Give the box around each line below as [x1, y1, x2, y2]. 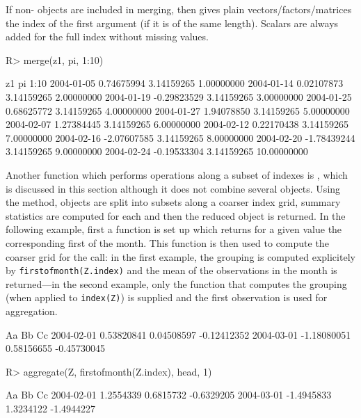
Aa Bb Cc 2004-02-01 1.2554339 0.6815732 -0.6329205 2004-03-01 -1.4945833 [6, 387, 332, 402]
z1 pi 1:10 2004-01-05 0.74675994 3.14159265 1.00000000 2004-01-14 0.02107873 [6, 76, 344, 90]
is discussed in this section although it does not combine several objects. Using [6, 181, 341, 195]
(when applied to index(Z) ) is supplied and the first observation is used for [6, 290, 328, 305]
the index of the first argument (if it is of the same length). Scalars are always [6, 15, 339, 30]
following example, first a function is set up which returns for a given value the [6, 222, 342, 236]
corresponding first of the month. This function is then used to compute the [6, 235, 329, 250]
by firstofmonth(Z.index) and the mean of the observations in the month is [6, 263, 337, 278]
